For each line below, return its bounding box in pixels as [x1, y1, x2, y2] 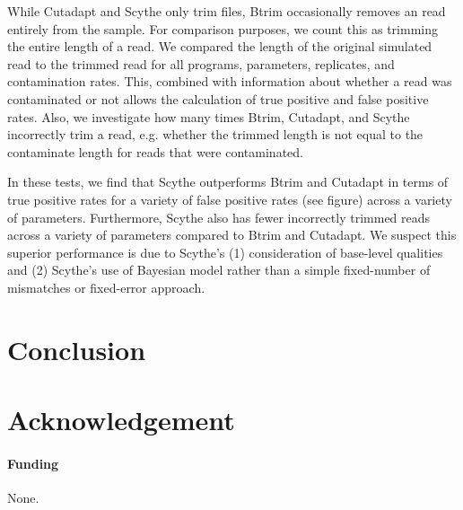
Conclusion [7, 330, 146, 367]
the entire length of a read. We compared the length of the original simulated [7, 37, 432, 56]
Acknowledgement [7, 401, 235, 438]
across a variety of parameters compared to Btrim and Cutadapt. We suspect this [7, 225, 457, 244]
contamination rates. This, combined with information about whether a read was [7, 72, 452, 91]
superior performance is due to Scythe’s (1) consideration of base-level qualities [7, 242, 443, 261]
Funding [7, 453, 59, 472]
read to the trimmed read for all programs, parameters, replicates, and [7, 54, 395, 73]
